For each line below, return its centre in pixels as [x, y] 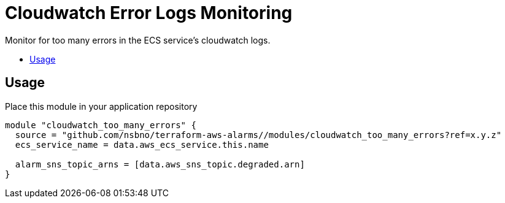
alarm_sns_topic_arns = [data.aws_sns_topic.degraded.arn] [160, 164]
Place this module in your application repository [101, 106]
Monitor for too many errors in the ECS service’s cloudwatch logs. [138, 40]
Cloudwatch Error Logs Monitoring [149, 13]
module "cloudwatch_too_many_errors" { [101, 125]
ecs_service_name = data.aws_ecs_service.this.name [142, 144]
